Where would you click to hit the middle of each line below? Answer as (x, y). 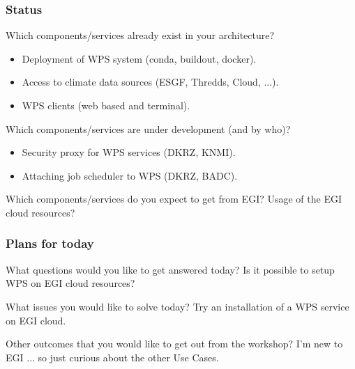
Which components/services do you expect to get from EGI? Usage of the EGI (174, 199)
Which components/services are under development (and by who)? (148, 128)
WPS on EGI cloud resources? (70, 283)
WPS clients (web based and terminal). (106, 105)
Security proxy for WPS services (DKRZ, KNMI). (129, 152)
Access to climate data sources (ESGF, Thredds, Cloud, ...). (150, 82)
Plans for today (50, 243)
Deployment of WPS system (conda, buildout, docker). (139, 58)
